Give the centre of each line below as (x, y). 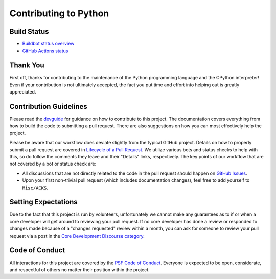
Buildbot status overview (48, 44)
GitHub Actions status (45, 51)
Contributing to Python (59, 13)
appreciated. (23, 92)
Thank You (27, 66)
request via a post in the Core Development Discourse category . (77, 236)
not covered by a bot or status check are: (53, 164)
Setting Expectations (43, 202)
